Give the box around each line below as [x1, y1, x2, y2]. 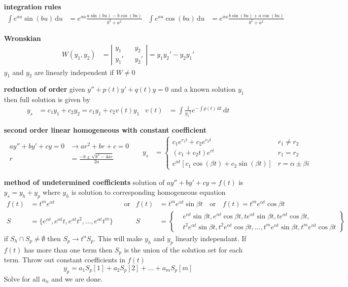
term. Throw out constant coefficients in [4, 254, 125, 265]
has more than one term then [24, 244, 113, 254]
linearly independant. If [175, 233, 246, 243]
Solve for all [4, 273, 40, 284]
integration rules [4, 1, 61, 11]
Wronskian [4, 33, 41, 43]
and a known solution [171, 84, 236, 94]
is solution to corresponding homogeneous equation [71, 186, 226, 197]
